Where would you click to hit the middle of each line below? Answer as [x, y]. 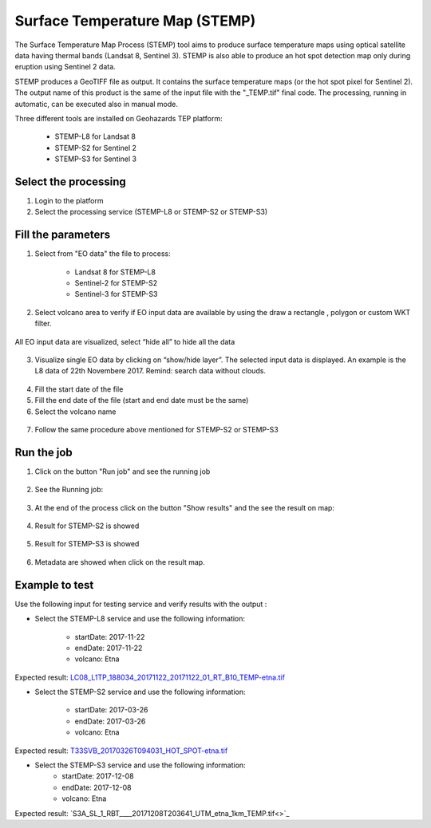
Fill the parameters [63, 235]
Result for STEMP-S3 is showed [87, 544]
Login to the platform [69, 200]
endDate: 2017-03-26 [110, 721]
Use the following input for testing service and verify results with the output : [141, 604]
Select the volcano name [75, 412]
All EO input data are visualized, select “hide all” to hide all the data [125, 341]
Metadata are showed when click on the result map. [120, 562]
